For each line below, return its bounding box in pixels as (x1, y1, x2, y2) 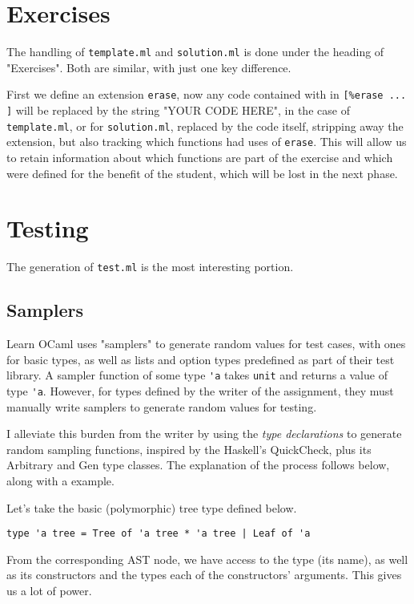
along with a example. (6, 472, 115, 489)
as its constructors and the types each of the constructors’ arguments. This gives (6, 566, 402, 583)
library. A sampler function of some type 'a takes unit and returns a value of (6, 367, 388, 383)
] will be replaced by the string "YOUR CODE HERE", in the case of (6, 102, 350, 119)
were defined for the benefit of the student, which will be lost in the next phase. (6, 164, 398, 181)
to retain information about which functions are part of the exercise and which (6, 149, 393, 165)
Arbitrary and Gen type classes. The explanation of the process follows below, (6, 456, 390, 473)
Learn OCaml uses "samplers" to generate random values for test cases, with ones (6, 335, 406, 352)
